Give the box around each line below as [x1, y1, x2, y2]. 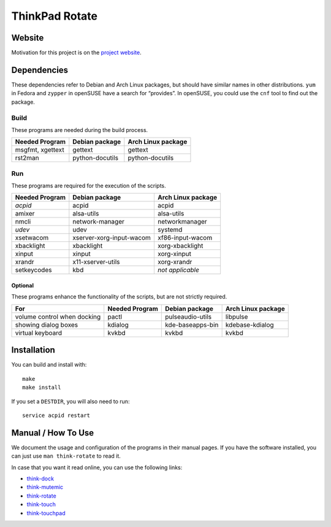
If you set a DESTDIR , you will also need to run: [11, 397, 130, 405]
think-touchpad [26, 509, 66, 517]
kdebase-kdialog [225, 320, 274, 329]
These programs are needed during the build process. [11, 126, 148, 133]
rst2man [15, 154, 39, 162]
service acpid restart [22, 412, 91, 419]
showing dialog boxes [15, 320, 78, 329]
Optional [11, 282, 34, 289]
